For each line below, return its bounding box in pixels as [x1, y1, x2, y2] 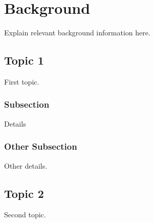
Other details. [4, 160, 48, 171]
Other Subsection [4, 140, 77, 153]
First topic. [4, 76, 39, 87]
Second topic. [4, 209, 46, 220]
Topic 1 [4, 52, 44, 68]
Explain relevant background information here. [4, 27, 150, 38]
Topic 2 [4, 185, 44, 201]
